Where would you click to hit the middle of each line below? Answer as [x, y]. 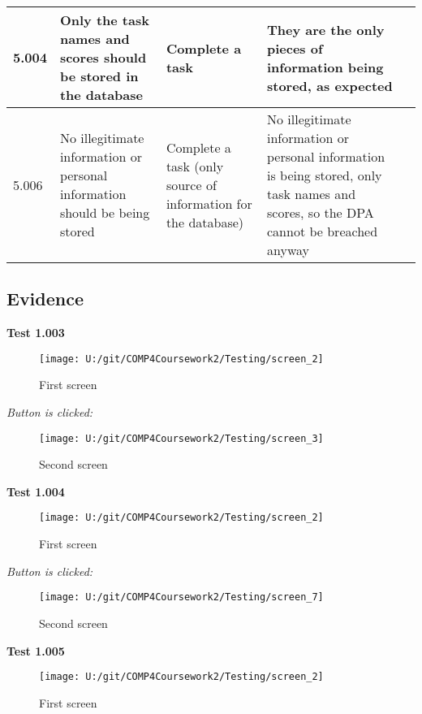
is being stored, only [324, 175]
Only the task [104, 20]
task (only [195, 166]
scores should [103, 57]
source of [191, 184]
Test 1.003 [36, 333]
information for [209, 203]
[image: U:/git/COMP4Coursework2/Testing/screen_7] [181, 597]
